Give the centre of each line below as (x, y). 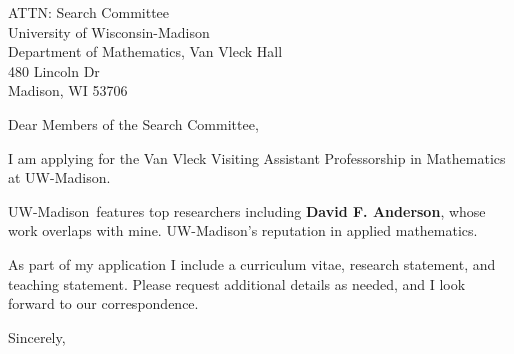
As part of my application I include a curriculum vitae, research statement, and (252, 263)
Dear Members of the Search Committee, (133, 123)
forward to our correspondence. (103, 303)
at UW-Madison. (59, 177)
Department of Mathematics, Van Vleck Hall (145, 51)
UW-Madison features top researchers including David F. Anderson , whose (247, 210)
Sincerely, (37, 336)
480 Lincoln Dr (54, 70)
